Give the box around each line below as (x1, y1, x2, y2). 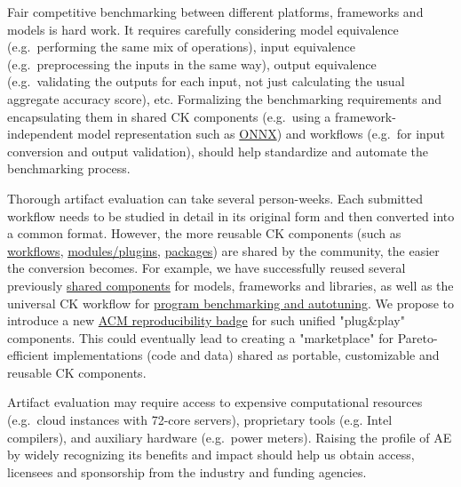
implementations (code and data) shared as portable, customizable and (52, 346, 440, 364)
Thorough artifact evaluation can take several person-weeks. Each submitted (7, 188, 424, 207)
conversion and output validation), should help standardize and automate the (7, 141, 429, 160)
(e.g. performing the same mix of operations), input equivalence (7, 37, 355, 56)
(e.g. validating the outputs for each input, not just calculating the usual (7, 72, 405, 91)
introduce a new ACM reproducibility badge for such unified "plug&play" (7, 311, 405, 330)
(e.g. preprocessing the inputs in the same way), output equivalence (7, 54, 377, 73)
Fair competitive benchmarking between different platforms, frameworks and (7, 3, 424, 20)
